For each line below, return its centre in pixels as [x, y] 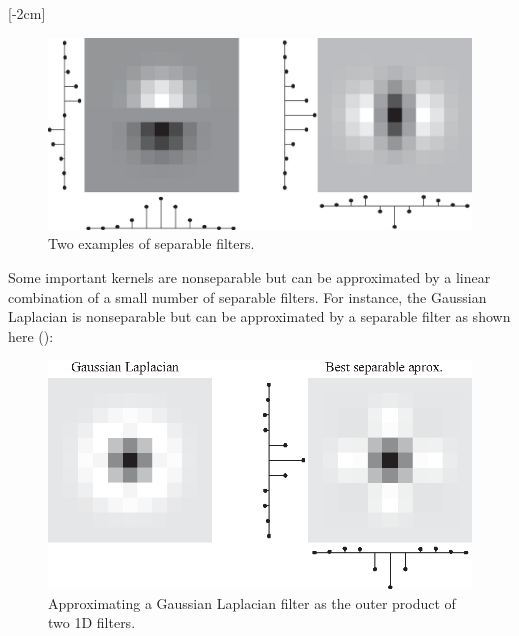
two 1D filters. [92, 622]
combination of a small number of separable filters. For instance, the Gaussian [247, 296]
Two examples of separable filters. [151, 243]
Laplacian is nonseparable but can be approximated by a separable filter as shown [259, 316]
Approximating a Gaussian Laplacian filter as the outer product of [252, 602]
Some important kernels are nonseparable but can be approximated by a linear [249, 276]
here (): [31, 335]
